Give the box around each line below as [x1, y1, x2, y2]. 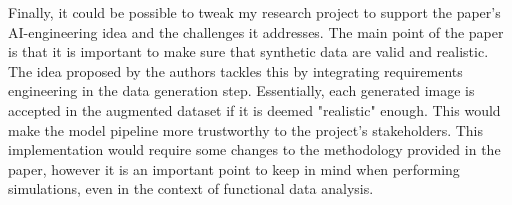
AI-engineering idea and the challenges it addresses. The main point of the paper [8, 21, 504, 42]
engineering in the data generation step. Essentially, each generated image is [8, 80, 475, 101]
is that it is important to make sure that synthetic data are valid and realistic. [8, 41, 489, 62]
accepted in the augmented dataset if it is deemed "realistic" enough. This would [8, 99, 501, 120]
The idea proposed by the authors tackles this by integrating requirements [8, 60, 463, 81]
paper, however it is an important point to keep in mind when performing [8, 158, 460, 179]
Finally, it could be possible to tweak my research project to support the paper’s [8, 2, 501, 22]
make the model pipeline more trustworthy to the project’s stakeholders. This [8, 119, 484, 140]
